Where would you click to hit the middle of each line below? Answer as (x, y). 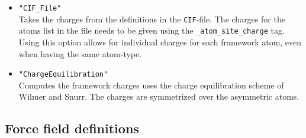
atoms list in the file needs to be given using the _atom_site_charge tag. (152, 30)
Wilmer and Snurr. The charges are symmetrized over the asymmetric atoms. (159, 96)
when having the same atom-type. (80, 53)
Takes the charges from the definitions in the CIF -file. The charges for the (152, 19)
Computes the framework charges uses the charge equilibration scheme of (151, 85)
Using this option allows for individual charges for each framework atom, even (160, 42)
